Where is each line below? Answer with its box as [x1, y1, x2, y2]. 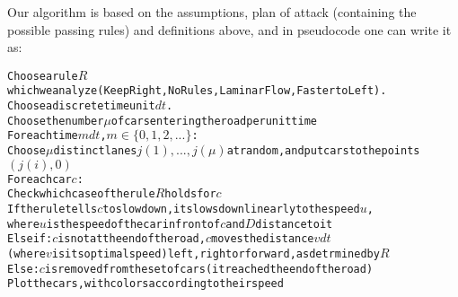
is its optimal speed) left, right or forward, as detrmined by [51, 248, 380, 260]
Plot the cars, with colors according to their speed [7, 277, 284, 291]
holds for [164, 188, 216, 201]
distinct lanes [53, 144, 137, 158]
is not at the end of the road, [57, 232, 206, 246]
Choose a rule [7, 69, 78, 83]
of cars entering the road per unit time [110, 114, 317, 127]
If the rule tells [7, 203, 98, 216]
